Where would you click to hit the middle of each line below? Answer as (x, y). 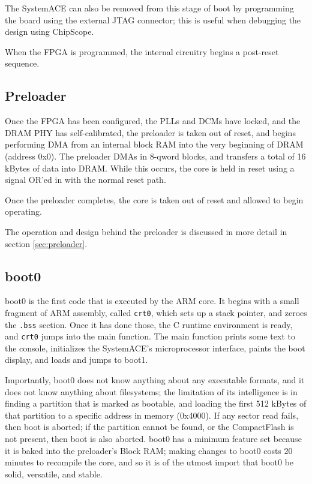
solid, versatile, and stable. (54, 474)
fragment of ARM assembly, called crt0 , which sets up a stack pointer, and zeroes (156, 312)
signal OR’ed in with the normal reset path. (85, 180)
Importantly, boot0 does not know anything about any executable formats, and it (155, 380)
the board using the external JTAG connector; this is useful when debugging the (153, 19)
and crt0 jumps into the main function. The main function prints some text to (150, 336)
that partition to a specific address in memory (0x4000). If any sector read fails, (152, 415)
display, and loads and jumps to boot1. (76, 360)
